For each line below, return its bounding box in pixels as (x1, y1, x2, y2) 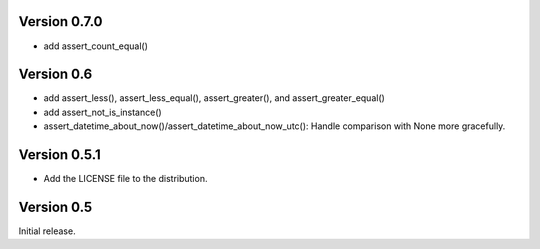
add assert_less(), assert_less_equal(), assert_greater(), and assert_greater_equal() (43, 92, 385, 104)
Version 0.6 (18, 66, 93, 83)
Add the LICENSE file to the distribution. (43, 173, 208, 185)
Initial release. (18, 225, 76, 237)
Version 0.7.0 (18, 13, 104, 30)
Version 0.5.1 (18, 146, 102, 164)
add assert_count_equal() (43, 40, 149, 52)
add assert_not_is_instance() (43, 106, 162, 118)
